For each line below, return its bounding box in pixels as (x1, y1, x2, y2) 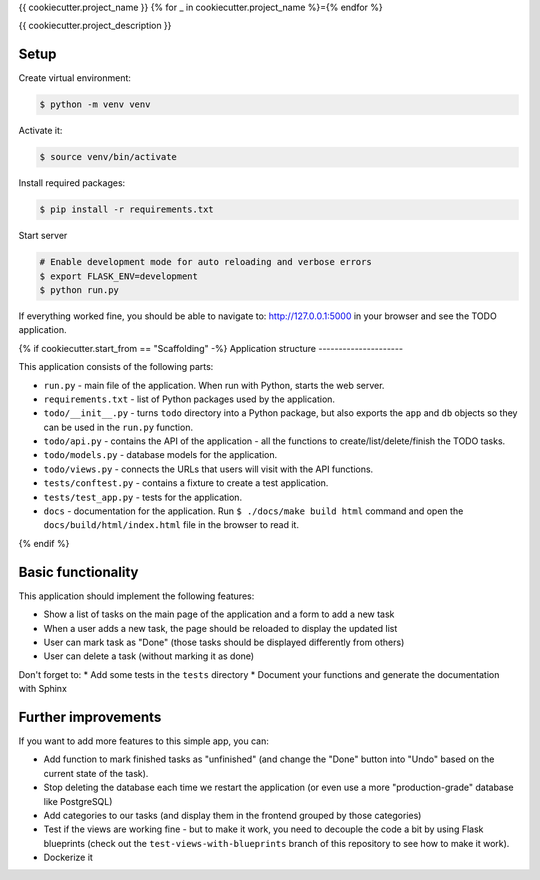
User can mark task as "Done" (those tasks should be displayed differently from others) (43, 636, 405, 648)
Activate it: (18, 125, 63, 137)
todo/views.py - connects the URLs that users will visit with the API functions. (43, 463, 374, 475)
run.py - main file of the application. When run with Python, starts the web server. (43, 379, 385, 391)
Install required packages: (18, 177, 126, 189)
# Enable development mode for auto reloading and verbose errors (39, 256, 372, 268)
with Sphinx (18, 683, 67, 695)
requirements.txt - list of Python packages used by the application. (43, 393, 335, 405)
